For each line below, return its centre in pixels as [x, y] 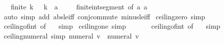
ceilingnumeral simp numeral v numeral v [71, 35]
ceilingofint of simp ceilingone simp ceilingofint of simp [112, 26]
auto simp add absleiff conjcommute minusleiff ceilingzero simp [104, 16]
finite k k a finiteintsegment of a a [79, 6]
